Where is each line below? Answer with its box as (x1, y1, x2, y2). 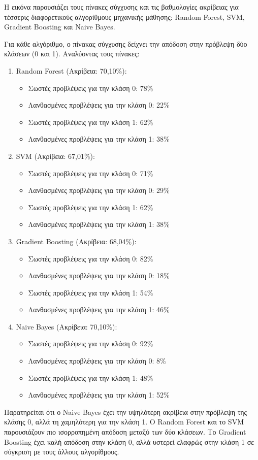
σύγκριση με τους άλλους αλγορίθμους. (4, 446, 119, 457)
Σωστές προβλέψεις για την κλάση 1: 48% (28, 372, 153, 383)
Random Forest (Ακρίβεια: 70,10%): (16, 65, 127, 76)
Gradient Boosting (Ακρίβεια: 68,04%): (16, 236, 137, 246)
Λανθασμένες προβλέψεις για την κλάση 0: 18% (28, 270, 170, 281)
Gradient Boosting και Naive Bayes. (4, 21, 115, 32)
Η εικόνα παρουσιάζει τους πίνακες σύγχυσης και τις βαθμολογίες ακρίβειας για (4, 2, 239, 12)
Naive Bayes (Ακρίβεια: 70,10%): (16, 321, 117, 332)
